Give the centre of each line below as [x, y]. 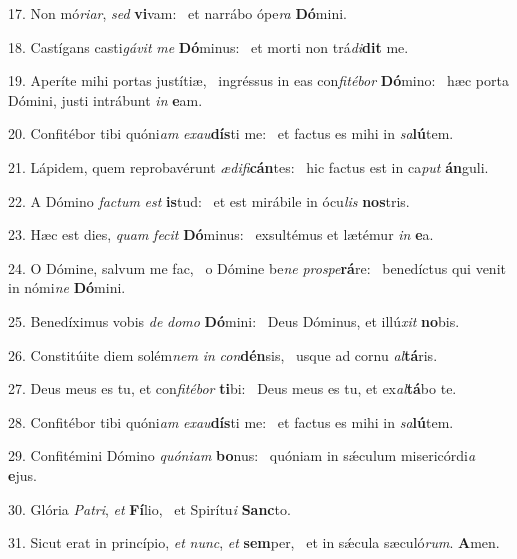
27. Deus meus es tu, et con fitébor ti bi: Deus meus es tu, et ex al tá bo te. [232, 388]
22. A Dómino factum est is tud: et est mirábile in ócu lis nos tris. [209, 200]
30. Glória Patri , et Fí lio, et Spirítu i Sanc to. [149, 508]
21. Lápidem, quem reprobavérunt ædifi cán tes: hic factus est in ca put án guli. [248, 166]
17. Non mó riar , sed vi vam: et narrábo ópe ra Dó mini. [177, 13]
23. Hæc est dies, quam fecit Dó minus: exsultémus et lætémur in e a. [221, 234]
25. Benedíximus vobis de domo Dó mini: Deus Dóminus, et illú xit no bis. [234, 320]
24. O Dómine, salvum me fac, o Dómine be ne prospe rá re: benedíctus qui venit [257, 267]
